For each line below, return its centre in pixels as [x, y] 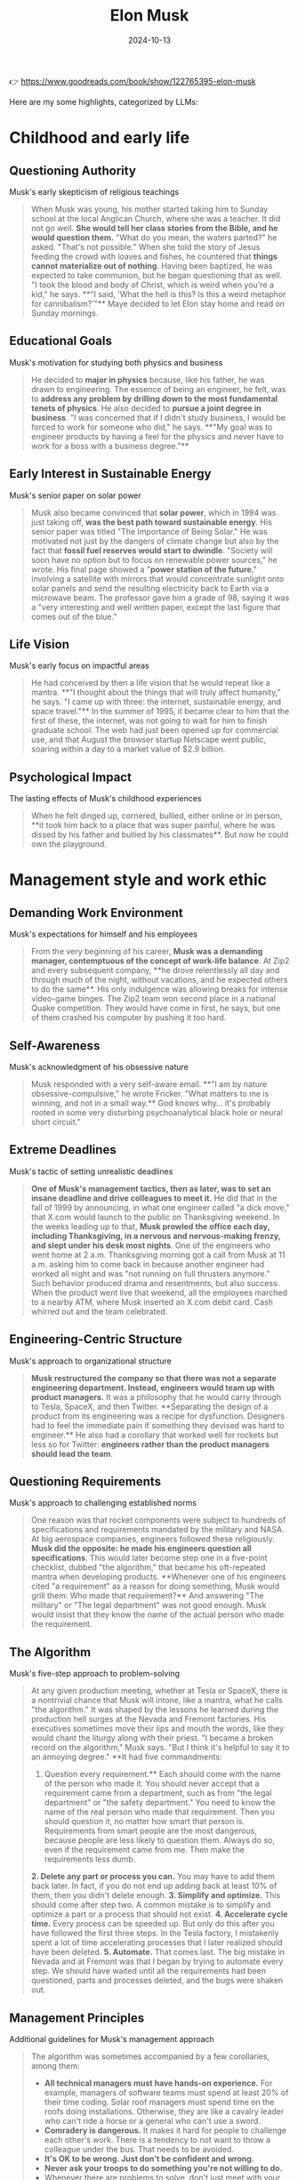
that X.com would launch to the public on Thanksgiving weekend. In [155, 1217]
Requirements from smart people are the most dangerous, [151, 1831]
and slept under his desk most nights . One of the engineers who [151, 1245]
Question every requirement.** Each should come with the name [163, 1774]
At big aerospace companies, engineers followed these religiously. [153, 1539]
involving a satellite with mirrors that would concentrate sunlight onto [157, 578]
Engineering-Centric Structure [96, 1339]
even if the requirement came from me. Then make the [144, 1850]
